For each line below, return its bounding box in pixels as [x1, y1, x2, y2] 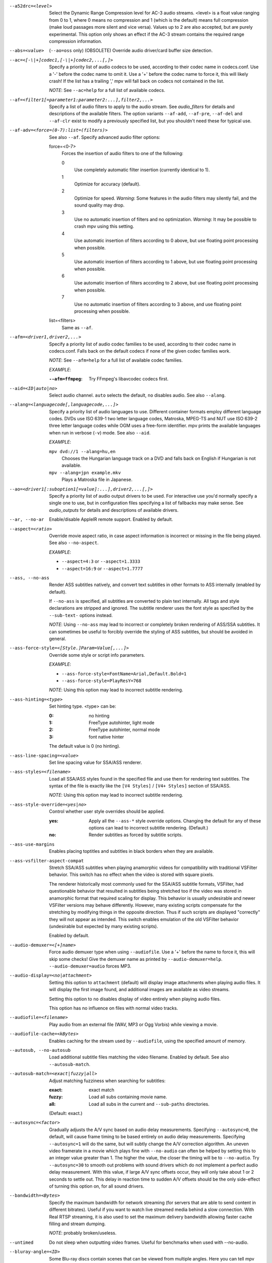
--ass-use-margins [9, 841, 55, 847]
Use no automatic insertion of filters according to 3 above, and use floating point [74, 301, 242, 307]
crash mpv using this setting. [74, 223, 134, 229]
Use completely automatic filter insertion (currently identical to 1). [74, 167, 210, 173]
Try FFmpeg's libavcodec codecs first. [89, 376, 169, 382]
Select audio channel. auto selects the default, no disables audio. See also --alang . [49, 392, 226, 398]
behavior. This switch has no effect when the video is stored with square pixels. [49, 871, 214, 878]
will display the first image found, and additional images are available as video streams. [49, 987, 230, 993]
